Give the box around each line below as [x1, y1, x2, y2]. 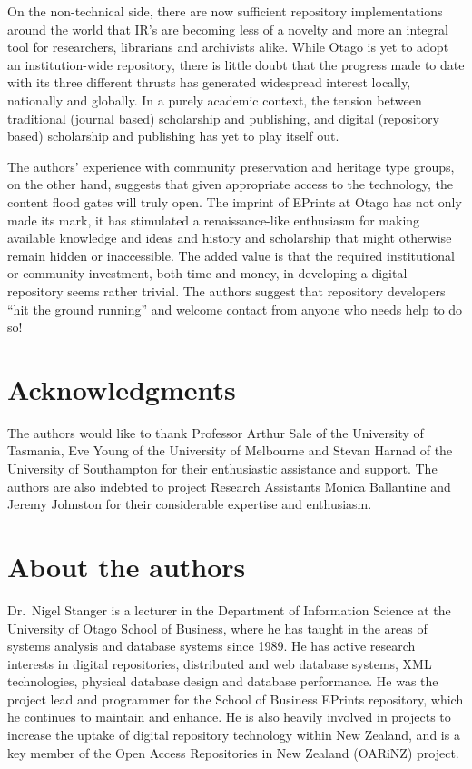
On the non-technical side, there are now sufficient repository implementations [7, 2, 443, 20]
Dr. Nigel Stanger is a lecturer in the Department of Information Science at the [7, 600, 451, 619]
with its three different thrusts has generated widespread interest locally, [7, 73, 411, 92]
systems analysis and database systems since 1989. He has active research [7, 636, 416, 655]
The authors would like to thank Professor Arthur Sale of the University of [7, 423, 424, 442]
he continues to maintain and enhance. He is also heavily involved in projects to [7, 707, 451, 726]
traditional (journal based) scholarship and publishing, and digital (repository [7, 108, 439, 127]
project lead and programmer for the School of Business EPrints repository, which [7, 689, 464, 708]
